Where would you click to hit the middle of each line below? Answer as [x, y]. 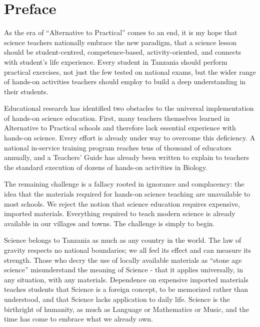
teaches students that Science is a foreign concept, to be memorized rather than [126, 289]
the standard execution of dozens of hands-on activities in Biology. [106, 167]
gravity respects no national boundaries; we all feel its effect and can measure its [128, 250]
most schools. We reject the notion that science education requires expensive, [122, 203]
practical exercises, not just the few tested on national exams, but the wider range [130, 71]
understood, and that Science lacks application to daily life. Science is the [117, 299]
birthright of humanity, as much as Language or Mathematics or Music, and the [126, 309]
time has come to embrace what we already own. [78, 319]
